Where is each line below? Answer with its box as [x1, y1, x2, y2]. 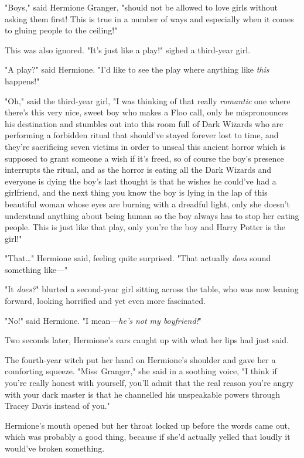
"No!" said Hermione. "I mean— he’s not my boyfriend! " [5, 314, 202, 326]
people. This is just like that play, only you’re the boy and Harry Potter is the [5, 221, 286, 233]
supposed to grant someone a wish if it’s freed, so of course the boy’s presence [5, 152, 284, 164]
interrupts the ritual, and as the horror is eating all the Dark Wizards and [5, 163, 272, 176]
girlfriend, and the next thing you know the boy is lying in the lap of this [5, 186, 268, 199]
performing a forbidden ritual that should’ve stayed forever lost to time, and [5, 129, 279, 141]
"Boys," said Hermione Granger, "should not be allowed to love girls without [5, 1, 278, 13]
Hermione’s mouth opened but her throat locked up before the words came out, [5, 419, 290, 431]
